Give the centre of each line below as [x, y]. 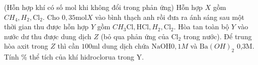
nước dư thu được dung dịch [48, 36]
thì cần [68, 46]
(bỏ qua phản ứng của [135, 36]
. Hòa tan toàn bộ [201, 27]
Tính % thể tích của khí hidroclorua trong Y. [74, 57]
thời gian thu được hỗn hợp [47, 27]
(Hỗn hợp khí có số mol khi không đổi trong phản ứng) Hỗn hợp [103, 7]
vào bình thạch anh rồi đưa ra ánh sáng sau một [170, 17]
